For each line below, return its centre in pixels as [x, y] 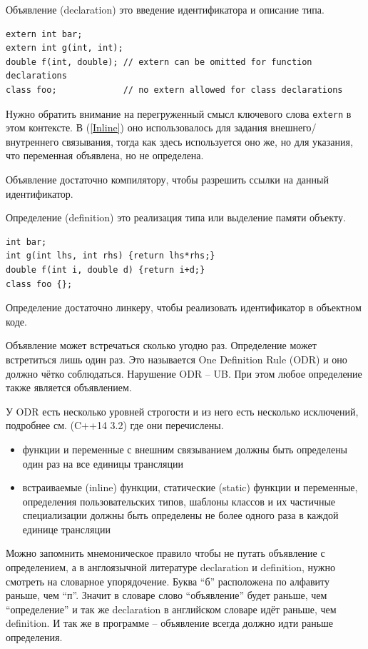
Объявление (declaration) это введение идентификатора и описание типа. [165, 9]
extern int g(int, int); [65, 48]
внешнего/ [293, 127]
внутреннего [32, 141]
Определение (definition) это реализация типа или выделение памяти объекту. [176, 217]
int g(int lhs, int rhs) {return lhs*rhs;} [111, 256]
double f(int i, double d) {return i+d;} [106, 270]
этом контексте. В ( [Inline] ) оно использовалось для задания [137, 127]
